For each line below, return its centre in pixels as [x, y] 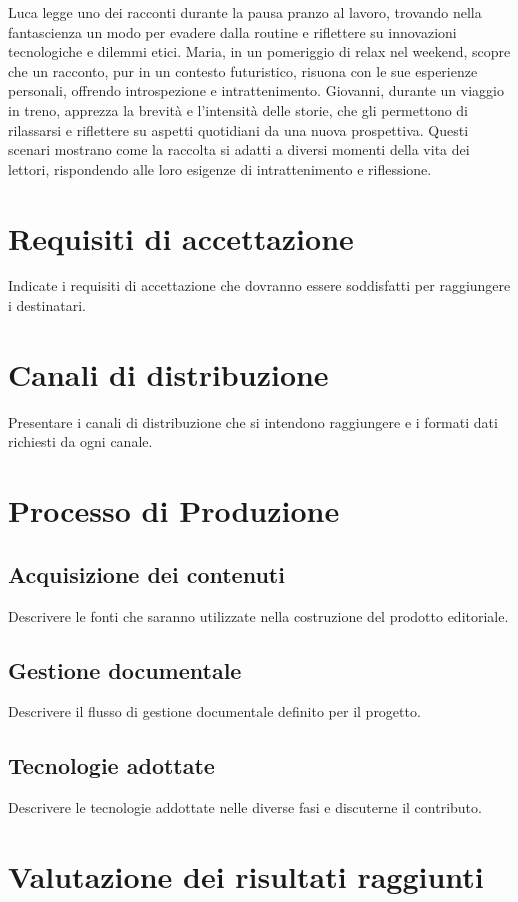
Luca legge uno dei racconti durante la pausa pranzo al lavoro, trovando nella [245, 12]
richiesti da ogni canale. [80, 441]
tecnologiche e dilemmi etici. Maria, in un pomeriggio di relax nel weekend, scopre [259, 51]
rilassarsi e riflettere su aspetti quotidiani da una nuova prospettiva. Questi [238, 129]
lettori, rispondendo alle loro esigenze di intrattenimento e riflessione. [220, 168]
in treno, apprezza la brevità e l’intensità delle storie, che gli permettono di [238, 109]
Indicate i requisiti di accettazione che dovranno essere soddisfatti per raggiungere [259, 285]
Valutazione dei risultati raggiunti [246, 875]
